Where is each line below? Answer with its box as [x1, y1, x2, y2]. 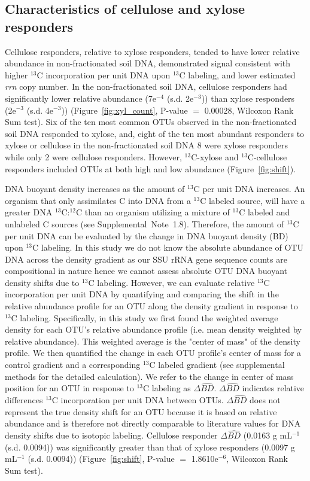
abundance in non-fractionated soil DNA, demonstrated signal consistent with [5, 57, 291, 69]
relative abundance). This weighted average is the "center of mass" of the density [5, 334, 300, 347]
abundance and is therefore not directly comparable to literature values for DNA [5, 417, 301, 430]
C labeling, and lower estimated [179, 68, 296, 81]
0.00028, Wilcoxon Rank [204, 103, 294, 116]
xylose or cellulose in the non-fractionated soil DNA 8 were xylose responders [5, 139, 288, 151]
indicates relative [242, 382, 305, 394]
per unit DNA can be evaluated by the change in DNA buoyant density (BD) [5, 229, 288, 242]
